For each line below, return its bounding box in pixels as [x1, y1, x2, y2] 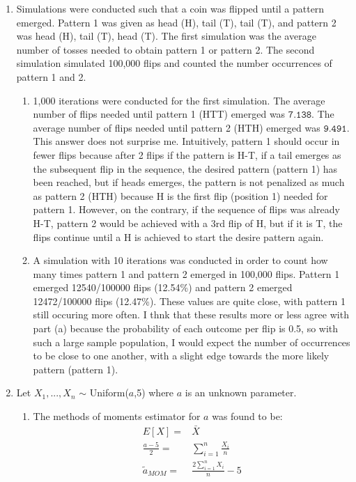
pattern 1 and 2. [16, 69, 86, 84]
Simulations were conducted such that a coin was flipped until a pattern [16, 1, 325, 15]
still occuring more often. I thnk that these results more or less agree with [33, 307, 349, 322]
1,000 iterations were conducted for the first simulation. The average [33, 93, 325, 107]
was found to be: [212, 409, 283, 423]
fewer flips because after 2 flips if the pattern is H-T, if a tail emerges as [33, 147, 341, 162]
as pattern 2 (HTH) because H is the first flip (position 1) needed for [33, 188, 328, 203]
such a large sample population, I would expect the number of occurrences [33, 334, 350, 349]
